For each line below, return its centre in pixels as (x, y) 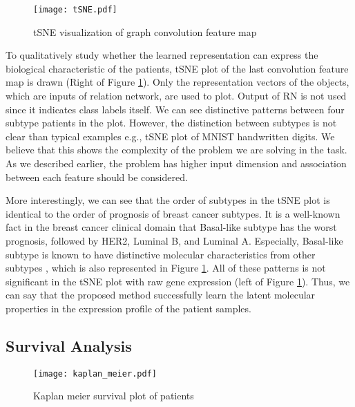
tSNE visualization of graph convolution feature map (145, 31)
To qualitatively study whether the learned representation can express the (162, 55)
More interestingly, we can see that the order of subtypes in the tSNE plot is (168, 200)
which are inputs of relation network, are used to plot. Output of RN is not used (176, 96)
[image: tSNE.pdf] (75, 10)
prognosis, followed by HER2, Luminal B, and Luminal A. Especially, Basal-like (174, 240)
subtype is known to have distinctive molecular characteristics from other (161, 254)
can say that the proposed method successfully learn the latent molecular (161, 295)
